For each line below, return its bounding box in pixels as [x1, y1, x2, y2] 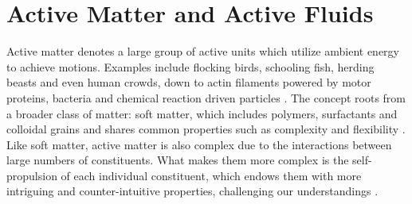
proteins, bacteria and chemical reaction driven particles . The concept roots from [6, 89, 406, 106]
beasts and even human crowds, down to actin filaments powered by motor [6, 74, 371, 90]
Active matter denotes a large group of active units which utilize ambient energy [6, 43, 399, 60]
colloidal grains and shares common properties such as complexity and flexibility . [6, 121, 406, 137]
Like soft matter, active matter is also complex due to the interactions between [6, 136, 392, 152]
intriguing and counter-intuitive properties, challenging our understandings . [6, 183, 379, 199]
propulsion [6, 167, 57, 183]
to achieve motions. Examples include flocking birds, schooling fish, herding [6, 58, 375, 75]
